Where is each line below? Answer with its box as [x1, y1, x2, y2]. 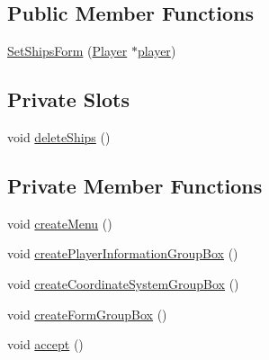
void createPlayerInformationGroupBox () [7, 244, 238, 263]
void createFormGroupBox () [7, 304, 167, 323]
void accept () [7, 335, 84, 354]
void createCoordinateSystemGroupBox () [7, 274, 239, 292]
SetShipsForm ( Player [7, 41, 128, 60]
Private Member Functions [7, 171, 263, 199]
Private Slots [7, 85, 130, 113]
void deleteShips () [7, 128, 111, 146]
